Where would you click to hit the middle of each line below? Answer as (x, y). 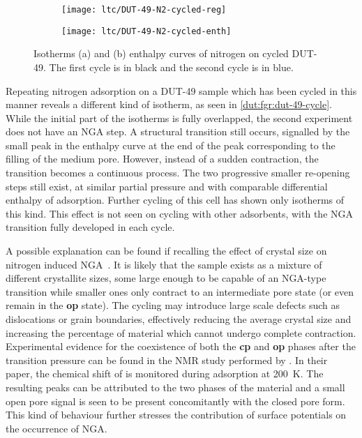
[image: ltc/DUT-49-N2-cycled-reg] (144, 10)
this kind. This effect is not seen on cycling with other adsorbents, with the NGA (180, 213)
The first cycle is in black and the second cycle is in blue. (171, 67)
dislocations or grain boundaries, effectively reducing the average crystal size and (179, 319)
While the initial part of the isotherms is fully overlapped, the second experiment (179, 118)
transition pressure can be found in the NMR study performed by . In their (167, 360)
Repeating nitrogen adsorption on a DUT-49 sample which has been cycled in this (181, 90)
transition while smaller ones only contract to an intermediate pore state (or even (180, 291)
